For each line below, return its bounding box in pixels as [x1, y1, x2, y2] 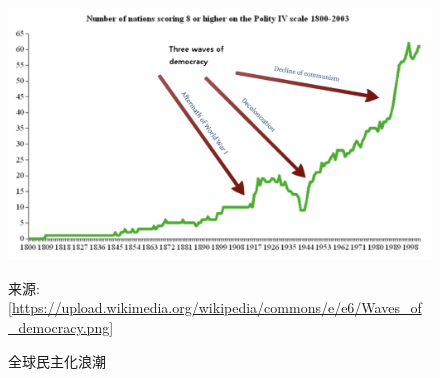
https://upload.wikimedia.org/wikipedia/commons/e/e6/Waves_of [11, 297, 422, 318]
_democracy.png [8, 316, 110, 337]
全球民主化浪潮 [8, 350, 106, 371]
